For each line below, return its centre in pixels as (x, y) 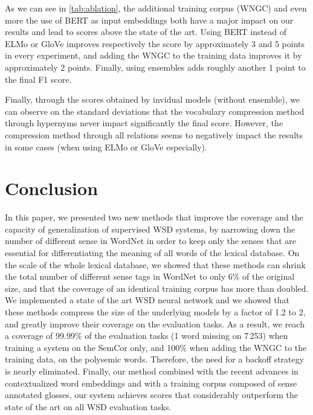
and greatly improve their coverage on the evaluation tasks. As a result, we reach (155, 323)
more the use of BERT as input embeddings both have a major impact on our (149, 20)
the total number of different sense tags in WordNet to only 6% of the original (150, 276)
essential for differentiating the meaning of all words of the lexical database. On (152, 253)
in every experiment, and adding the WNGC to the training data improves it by (153, 55)
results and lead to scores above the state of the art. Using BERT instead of (146, 32)
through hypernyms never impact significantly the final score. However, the (144, 123)
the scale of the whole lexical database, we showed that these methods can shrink (155, 264)
